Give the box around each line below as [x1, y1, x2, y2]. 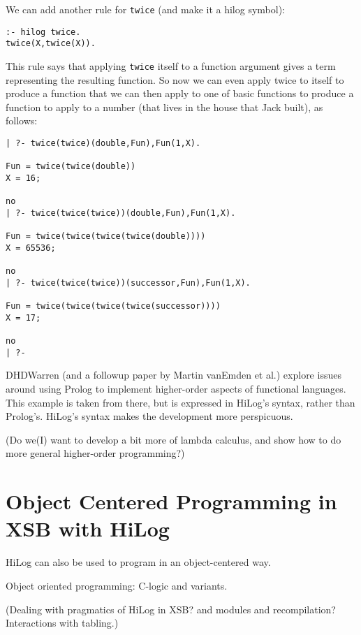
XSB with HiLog [6, 514, 170, 543]
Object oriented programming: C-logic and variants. [6, 578, 228, 592]
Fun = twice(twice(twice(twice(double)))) [6, 231, 206, 242]
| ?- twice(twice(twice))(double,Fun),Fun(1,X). [6, 207, 236, 218]
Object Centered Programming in [6, 487, 337, 516]
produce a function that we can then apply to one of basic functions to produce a [6, 86, 354, 101]
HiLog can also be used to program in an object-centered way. [6, 555, 271, 569]
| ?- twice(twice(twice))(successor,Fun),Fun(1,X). [6, 277, 251, 288]
